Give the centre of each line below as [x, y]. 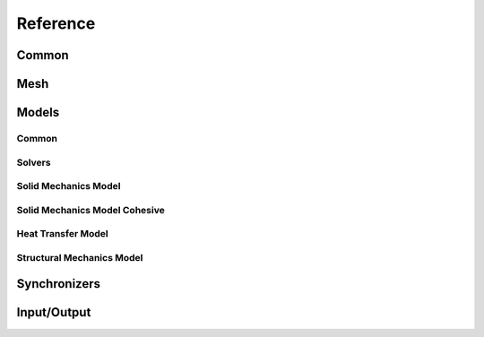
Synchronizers [59, 284]
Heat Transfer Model [62, 234]
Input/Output [54, 312]
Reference [56, 23]
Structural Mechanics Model [80, 257]
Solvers [34, 162]
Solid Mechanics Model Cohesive [91, 210]
